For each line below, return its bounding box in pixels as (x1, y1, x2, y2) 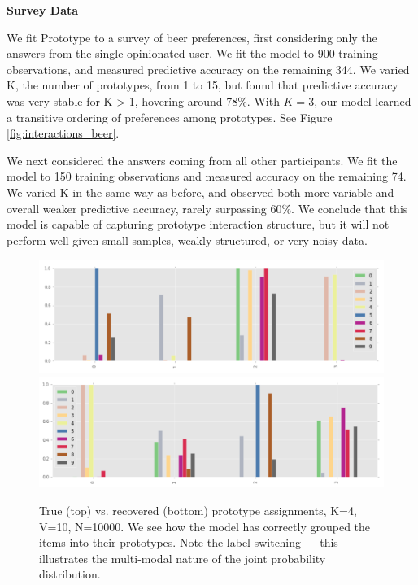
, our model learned (314, 92, 411, 109)
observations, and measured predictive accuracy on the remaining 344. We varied (7, 60, 410, 77)
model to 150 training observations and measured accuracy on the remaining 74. (7, 168, 407, 185)
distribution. (39, 565, 101, 583)
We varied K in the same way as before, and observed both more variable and (7, 183, 394, 200)
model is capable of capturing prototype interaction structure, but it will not (7, 216, 390, 233)
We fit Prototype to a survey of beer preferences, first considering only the (7, 28, 377, 46)
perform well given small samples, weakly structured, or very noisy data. (7, 231, 368, 248)
